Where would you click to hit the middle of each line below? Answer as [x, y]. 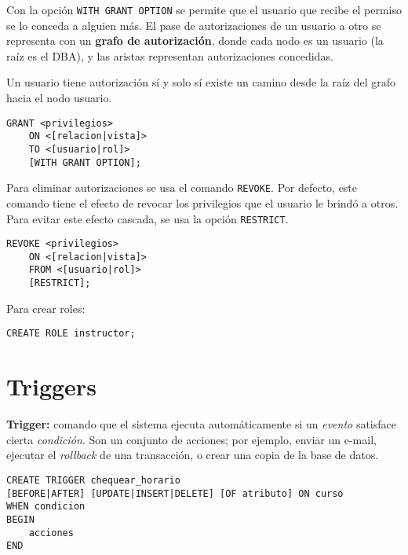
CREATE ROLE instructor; [71, 334]
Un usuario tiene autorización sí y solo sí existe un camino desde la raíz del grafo [201, 82]
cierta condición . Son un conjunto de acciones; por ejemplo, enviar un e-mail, [191, 439]
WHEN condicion [46, 507]
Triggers [51, 386]
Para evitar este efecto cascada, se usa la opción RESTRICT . [148, 218]
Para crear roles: [46, 308]
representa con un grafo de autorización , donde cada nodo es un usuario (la [195, 40]
